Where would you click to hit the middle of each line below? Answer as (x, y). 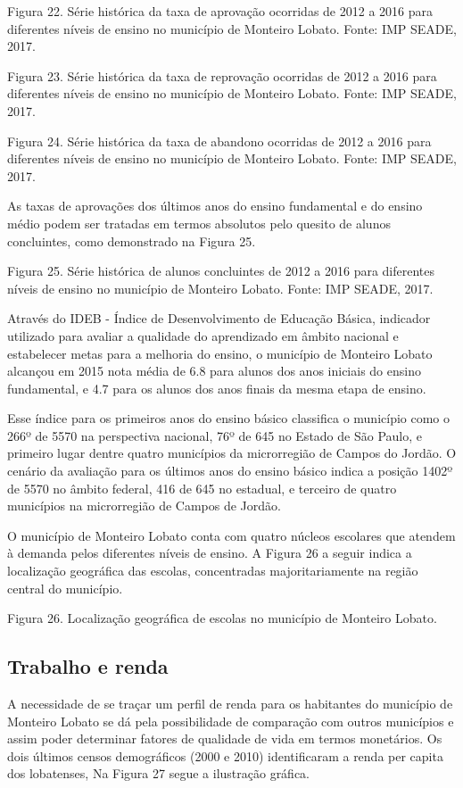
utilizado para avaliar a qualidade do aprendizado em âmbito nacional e (203, 335)
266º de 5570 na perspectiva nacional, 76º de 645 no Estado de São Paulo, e (215, 435)
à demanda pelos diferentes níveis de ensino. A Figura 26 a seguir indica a (210, 553)
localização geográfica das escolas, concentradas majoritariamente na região (213, 571)
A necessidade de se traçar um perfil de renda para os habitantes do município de (230, 704)
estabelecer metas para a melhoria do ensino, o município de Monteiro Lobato (220, 353)
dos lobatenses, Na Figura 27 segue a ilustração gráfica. (159, 773)
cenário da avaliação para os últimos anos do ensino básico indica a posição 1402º (230, 471)
